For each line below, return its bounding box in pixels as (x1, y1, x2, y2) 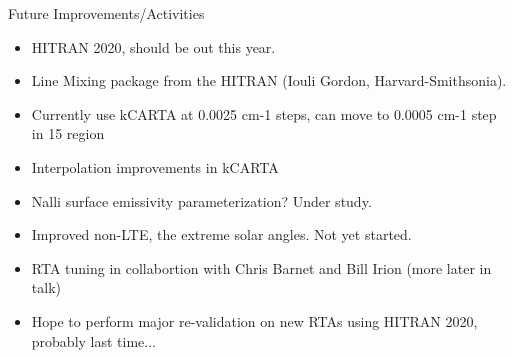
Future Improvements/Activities (8, 3, 205, 23)
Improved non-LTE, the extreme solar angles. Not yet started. (31, 224, 412, 245)
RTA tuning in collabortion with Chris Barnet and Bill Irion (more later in (31, 257, 492, 278)
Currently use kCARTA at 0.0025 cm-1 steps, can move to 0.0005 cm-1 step (31, 103, 497, 124)
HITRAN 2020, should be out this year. (31, 36, 276, 57)
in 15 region (31, 123, 105, 144)
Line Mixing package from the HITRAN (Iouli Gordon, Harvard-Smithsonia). (31, 70, 507, 91)
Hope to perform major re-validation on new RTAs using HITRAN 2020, (31, 310, 478, 331)
